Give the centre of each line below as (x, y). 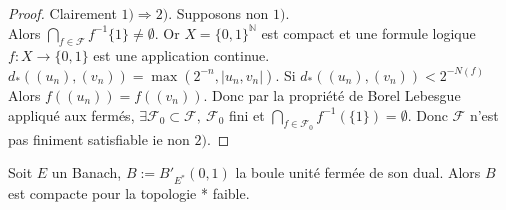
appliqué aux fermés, (71, 114)
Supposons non (222, 13)
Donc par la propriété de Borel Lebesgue (336, 94)
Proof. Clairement (62, 13)
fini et (246, 114)
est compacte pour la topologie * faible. (129, 193)
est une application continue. (181, 55)
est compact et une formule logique (368, 32)
